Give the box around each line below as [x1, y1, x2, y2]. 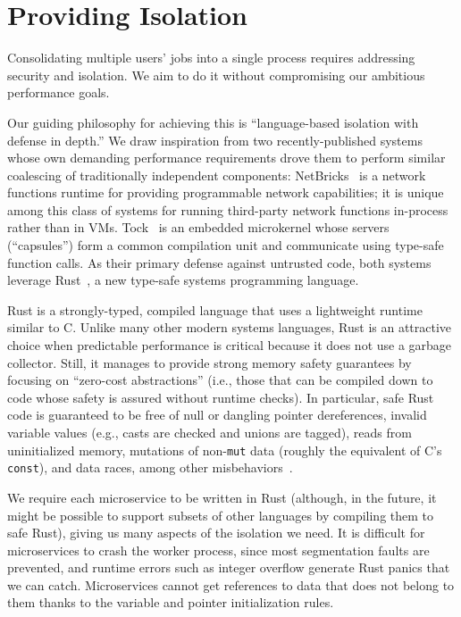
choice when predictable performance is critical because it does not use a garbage [7, 336, 452, 354]
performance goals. [7, 83, 110, 102]
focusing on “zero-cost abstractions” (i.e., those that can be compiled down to [7, 371, 433, 389]
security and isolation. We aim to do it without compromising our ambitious [7, 65, 425, 84]
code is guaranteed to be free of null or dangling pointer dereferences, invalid [7, 405, 427, 424]
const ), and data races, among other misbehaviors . [7, 458, 293, 477]
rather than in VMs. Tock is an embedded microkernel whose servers [7, 218, 390, 237]
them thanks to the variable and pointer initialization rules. [7, 593, 334, 612]
